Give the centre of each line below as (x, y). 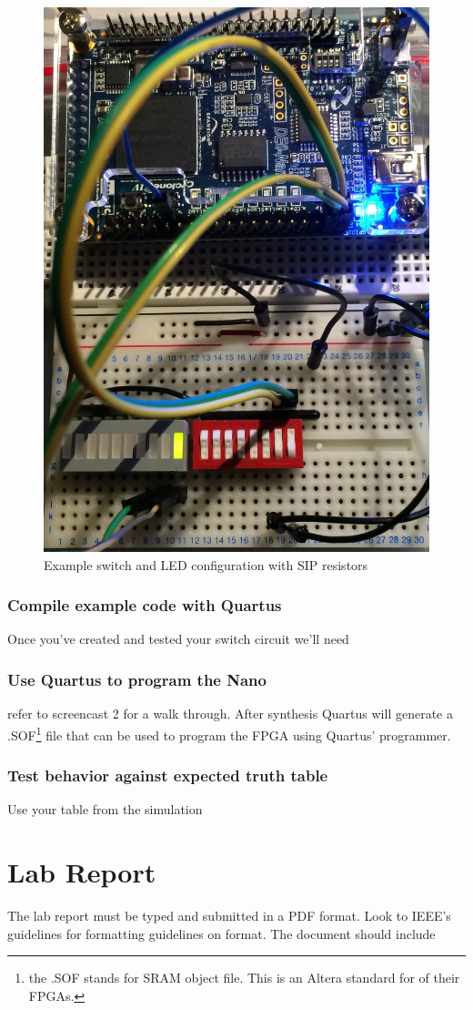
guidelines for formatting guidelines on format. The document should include (221, 933)
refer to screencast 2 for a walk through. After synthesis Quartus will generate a (230, 714)
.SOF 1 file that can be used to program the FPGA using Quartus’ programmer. (229, 733)
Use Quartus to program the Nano (137, 679)
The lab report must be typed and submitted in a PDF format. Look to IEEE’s (229, 916)
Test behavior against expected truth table (168, 775)
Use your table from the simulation (105, 809)
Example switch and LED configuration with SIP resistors (206, 564)
